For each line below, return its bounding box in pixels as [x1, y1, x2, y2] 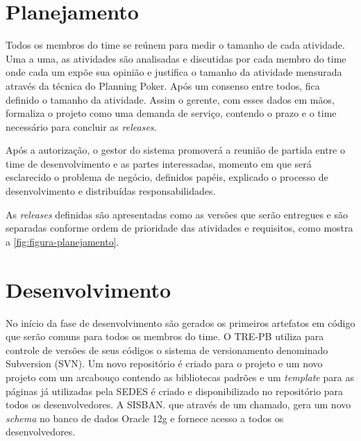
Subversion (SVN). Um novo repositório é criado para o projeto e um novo [6, 356, 323, 371]
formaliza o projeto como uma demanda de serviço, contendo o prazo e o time [6, 106, 337, 120]
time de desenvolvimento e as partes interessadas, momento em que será [6, 156, 312, 170]
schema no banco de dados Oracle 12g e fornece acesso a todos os [6, 410, 284, 425]
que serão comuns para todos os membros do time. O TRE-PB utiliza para [6, 329, 324, 344]
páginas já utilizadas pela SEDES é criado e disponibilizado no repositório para [6, 383, 344, 398]
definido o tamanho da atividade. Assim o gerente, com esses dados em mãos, [6, 92, 335, 106]
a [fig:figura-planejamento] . [6, 234, 119, 248]
